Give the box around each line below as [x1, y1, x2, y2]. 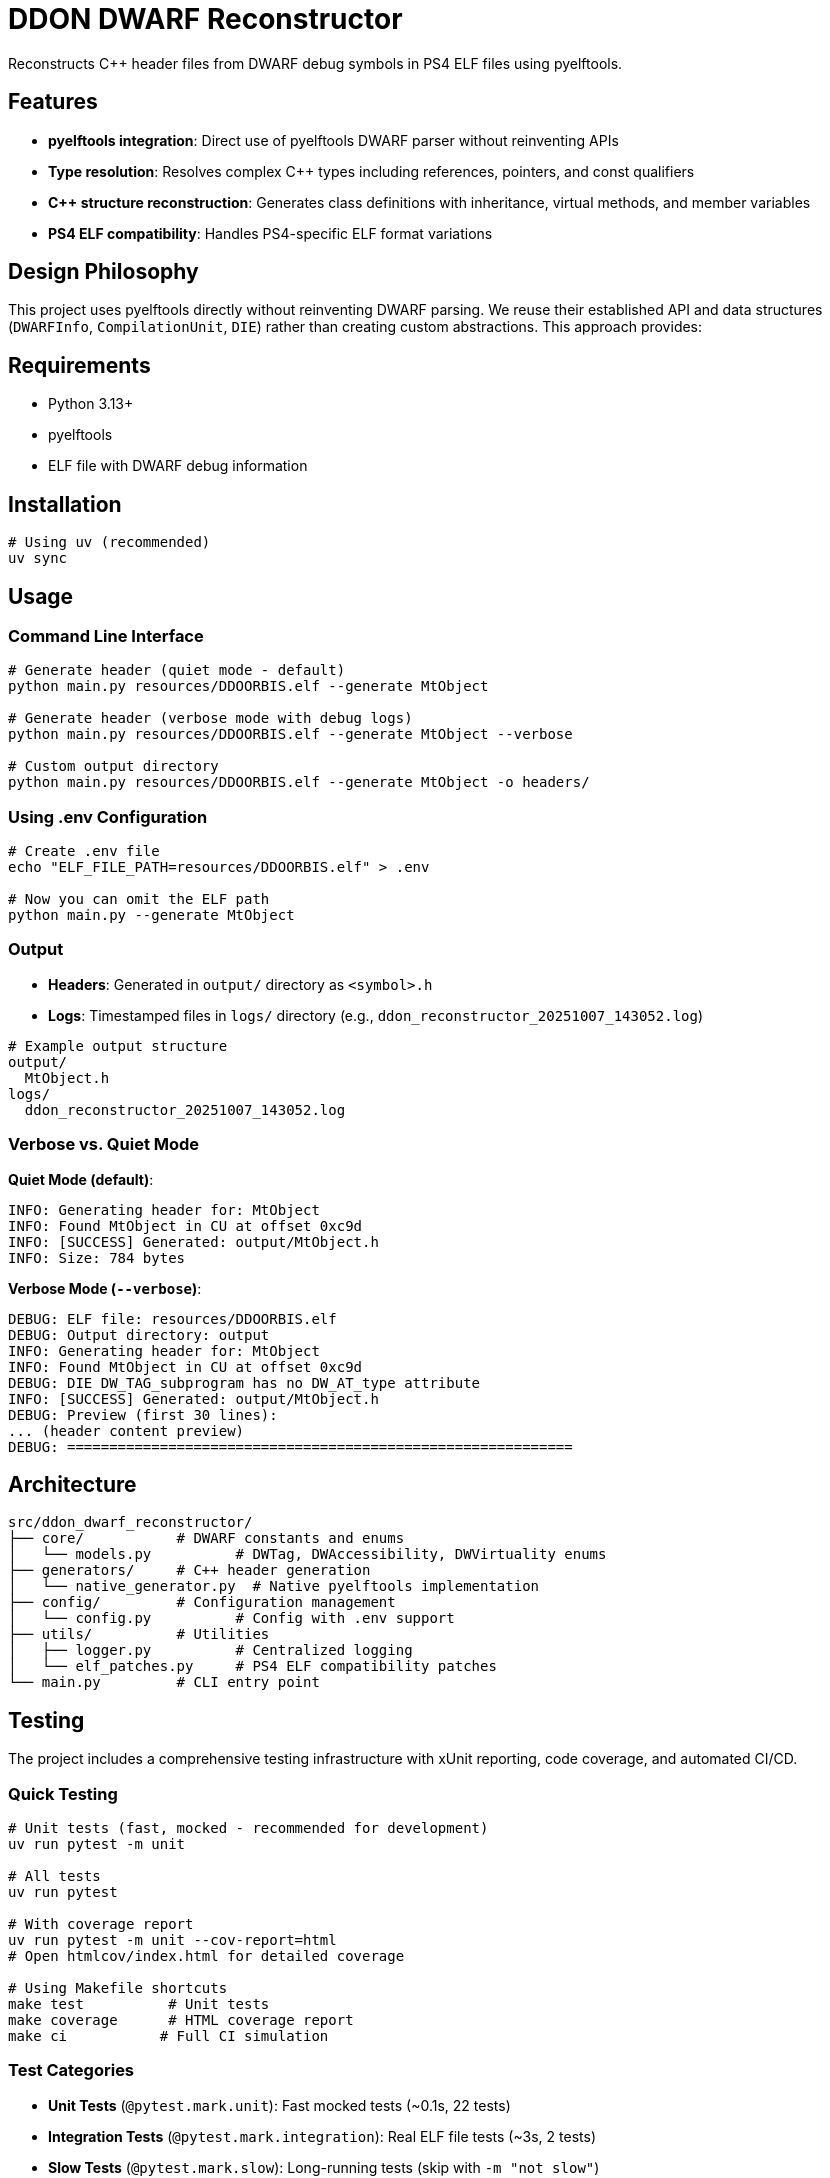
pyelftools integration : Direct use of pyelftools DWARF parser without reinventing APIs [48, 131, 619, 149]
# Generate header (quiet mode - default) [8, 662, 346, 679]
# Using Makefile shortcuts [8, 1980, 228, 1997]
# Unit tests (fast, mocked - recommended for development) [8, 1820, 489, 1837]
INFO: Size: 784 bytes [8, 1249, 186, 1266]
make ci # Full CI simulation [8, 2028, 329, 2045]
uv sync [8, 550, 68, 567]
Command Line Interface [8, 625, 204, 646]
